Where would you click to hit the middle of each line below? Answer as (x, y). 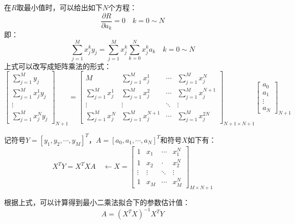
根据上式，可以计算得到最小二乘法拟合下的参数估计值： (97, 202)
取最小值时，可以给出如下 (59, 7)
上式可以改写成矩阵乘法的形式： (58, 66)
